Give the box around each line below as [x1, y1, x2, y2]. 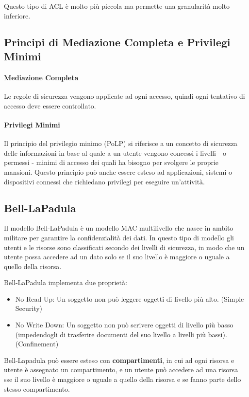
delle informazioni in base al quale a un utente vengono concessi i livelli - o [4, 147, 226, 158]
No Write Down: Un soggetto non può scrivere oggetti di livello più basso [15, 320, 233, 330]
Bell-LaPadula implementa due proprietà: [4, 277, 127, 288]
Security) [15, 303, 43, 313]
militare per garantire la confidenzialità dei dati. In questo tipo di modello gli [4, 232, 234, 242]
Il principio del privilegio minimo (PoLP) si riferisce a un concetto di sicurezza [4, 138, 237, 148]
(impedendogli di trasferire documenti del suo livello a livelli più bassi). [15, 329, 227, 339]
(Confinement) [15, 339, 59, 349]
